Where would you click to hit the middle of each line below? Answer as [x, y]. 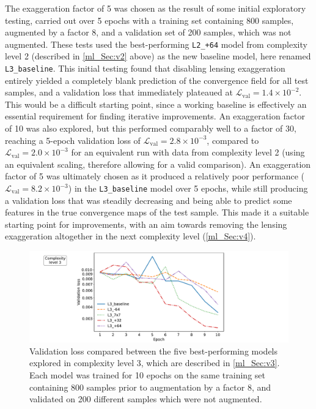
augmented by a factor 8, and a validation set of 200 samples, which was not [148, 32]
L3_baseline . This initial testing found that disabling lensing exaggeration [145, 68]
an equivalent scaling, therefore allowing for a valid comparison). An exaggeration [158, 164]
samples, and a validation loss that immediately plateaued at [119, 92]
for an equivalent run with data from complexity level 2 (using [188, 152]
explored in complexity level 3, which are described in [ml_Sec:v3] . [155, 363]
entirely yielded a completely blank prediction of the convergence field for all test [157, 80]
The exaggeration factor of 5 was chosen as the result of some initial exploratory [156, 8]
